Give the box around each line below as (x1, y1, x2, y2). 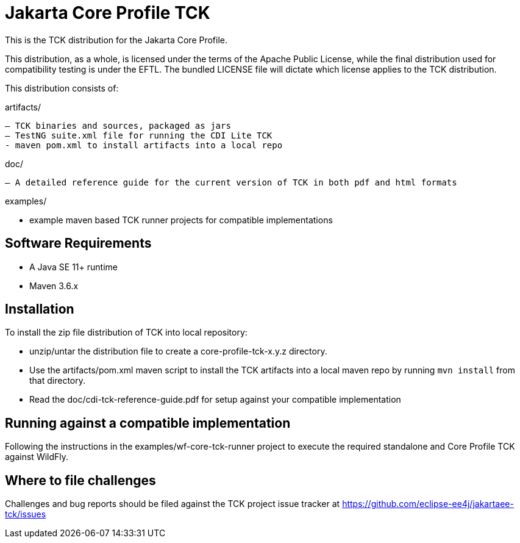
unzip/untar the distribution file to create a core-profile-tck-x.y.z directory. (29, 346, 327, 357)
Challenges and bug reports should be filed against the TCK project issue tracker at (5, 498, 340, 509)
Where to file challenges (5, 472, 156, 488)
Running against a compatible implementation (5, 415, 291, 431)
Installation (5, 301, 74, 317)
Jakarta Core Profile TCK (5, 2, 210, 23)
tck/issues (5, 509, 46, 520)
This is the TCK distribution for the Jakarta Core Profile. (5, 34, 228, 45)
